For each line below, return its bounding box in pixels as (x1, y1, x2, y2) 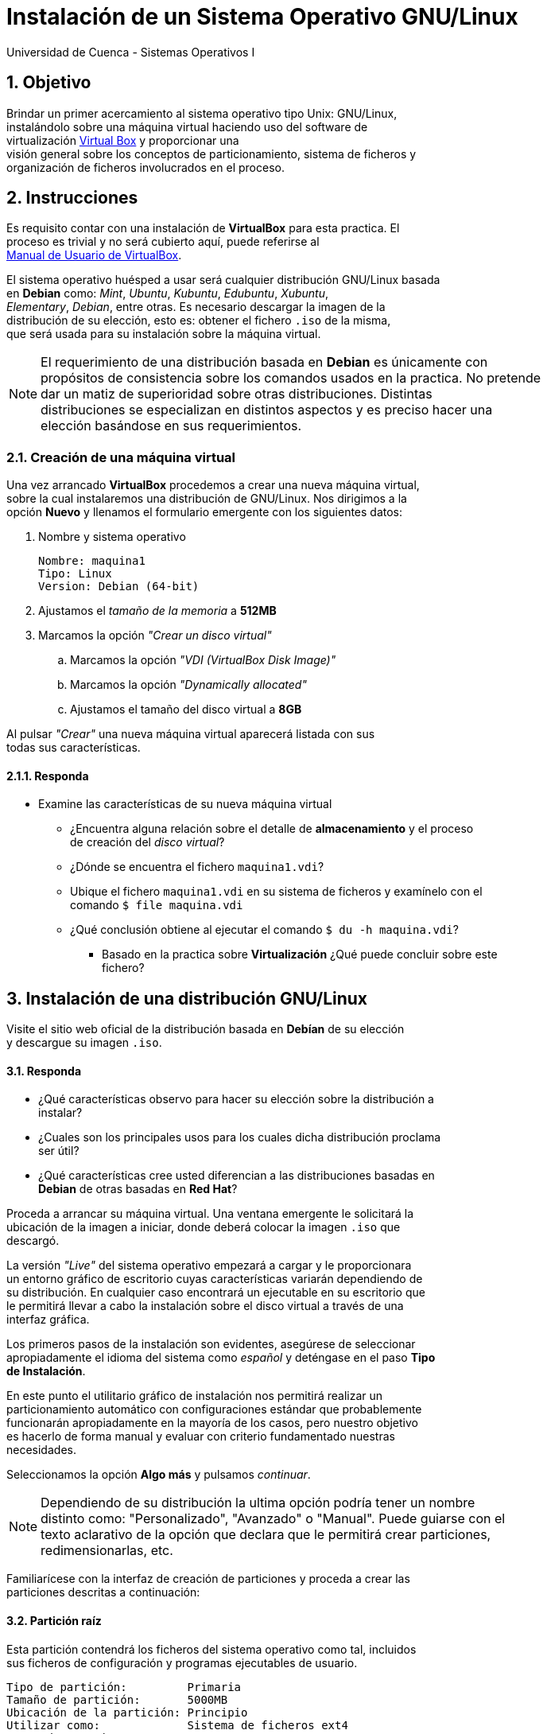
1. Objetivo (6, 72, 91, 93)
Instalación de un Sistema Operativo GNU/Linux (6, 3, 518, 30)
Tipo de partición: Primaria (6, 1680, 242, 1693)
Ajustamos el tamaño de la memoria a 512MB (38, 604, 277, 618)
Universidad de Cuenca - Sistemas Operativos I (6, 45, 255, 59)
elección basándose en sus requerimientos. (41, 418, 302, 434)
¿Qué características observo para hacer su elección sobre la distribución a (38, 1092, 434, 1106)
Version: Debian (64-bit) (38, 580, 200, 593)
